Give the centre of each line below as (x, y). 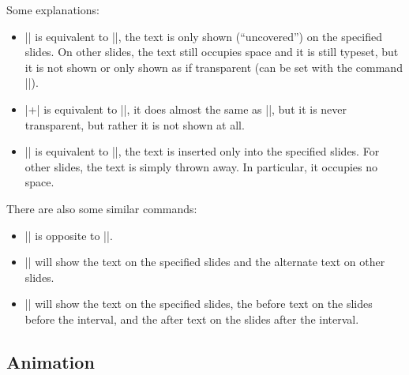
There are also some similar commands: (102, 208)
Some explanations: (53, 9)
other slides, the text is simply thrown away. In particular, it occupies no (201, 166)
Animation (51, 361)
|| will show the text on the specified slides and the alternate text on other (205, 262)
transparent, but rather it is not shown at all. (135, 124)
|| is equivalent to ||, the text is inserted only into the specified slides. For (202, 151)
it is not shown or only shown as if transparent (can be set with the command (214, 67)
